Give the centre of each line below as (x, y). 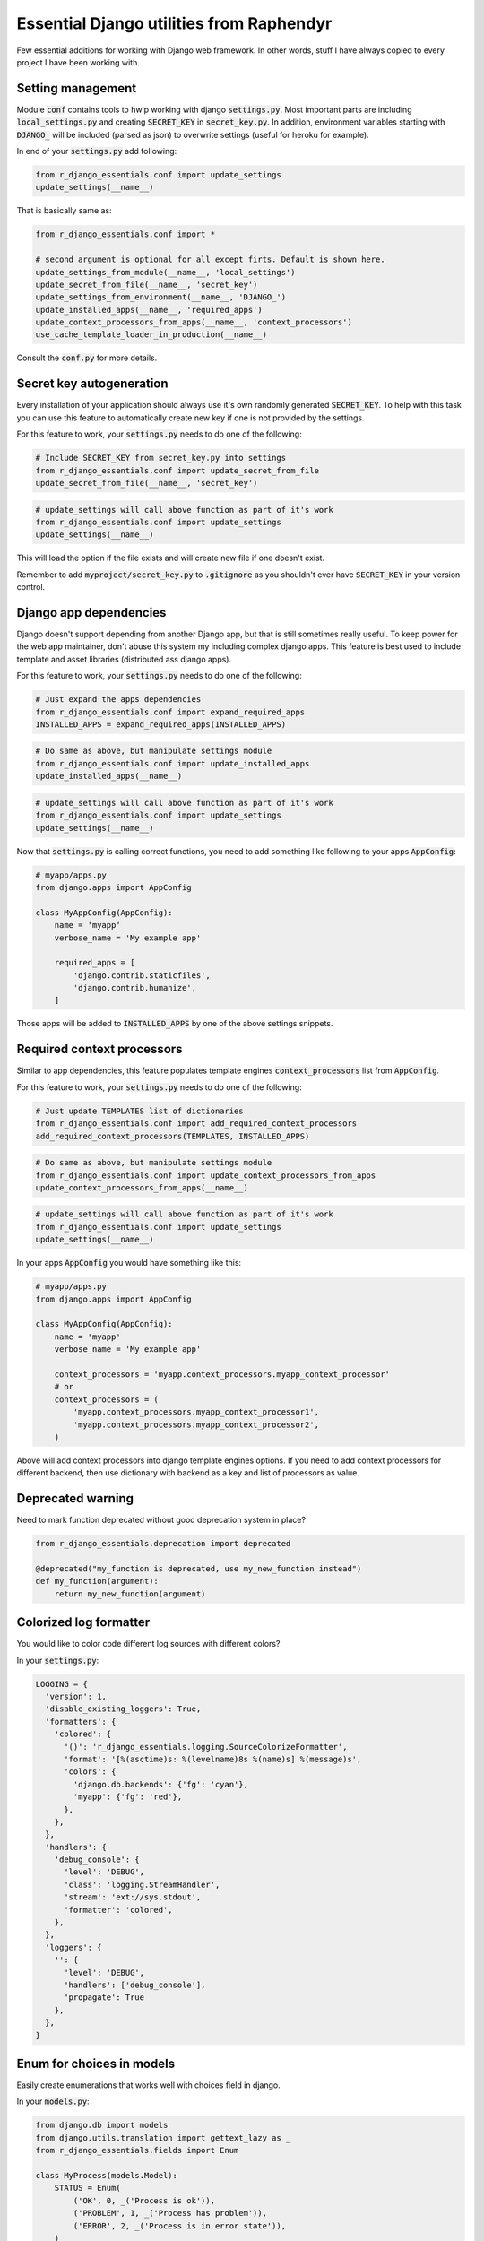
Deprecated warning (75, 1498)
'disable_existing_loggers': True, (123, 1709)
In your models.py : (53, 2101)
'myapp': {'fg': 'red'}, (128, 1797)
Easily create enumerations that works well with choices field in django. (149, 2085)
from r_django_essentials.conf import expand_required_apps (170, 712)
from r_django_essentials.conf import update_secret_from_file (177, 470)
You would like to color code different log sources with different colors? (148, 1644)
